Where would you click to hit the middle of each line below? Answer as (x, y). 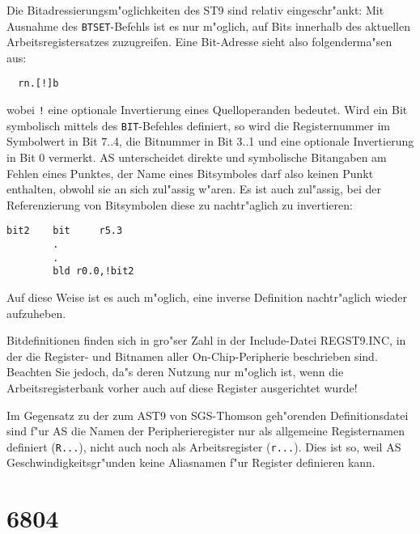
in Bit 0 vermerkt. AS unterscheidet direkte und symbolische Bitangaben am (197, 157)
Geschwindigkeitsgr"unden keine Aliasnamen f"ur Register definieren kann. (191, 462)
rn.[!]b (38, 84)
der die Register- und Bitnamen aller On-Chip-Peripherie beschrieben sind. (192, 356)
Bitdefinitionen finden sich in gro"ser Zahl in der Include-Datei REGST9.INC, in (206, 340)
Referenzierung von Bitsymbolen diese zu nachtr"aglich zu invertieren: (180, 204)
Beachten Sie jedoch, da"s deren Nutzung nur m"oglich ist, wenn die (175, 372)
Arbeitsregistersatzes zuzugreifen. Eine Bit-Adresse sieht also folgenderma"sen (199, 42)
